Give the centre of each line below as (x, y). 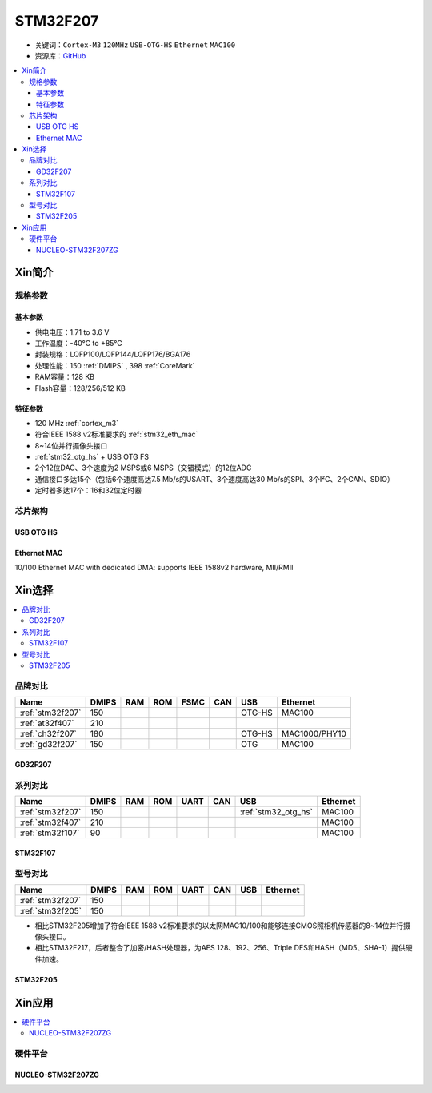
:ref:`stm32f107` (50, 833)
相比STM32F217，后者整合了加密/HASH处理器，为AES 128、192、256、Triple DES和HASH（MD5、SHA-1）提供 (220, 948)
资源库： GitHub (60, 55)
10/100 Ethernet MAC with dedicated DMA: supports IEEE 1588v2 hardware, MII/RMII (154, 568)
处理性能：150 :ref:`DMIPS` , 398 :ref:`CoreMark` (115, 365)
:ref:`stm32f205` (50, 910)
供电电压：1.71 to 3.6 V (72, 332)
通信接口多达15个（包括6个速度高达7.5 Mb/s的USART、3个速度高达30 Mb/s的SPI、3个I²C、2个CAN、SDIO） (215, 479)
